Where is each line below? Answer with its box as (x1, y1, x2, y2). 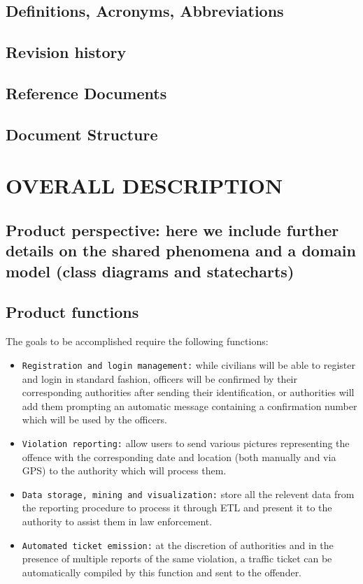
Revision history (6, 41, 127, 63)
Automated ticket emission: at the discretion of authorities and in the (22, 537, 334, 552)
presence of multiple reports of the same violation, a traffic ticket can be (22, 551, 332, 566)
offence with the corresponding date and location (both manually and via (22, 449, 336, 464)
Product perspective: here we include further (6, 219, 339, 240)
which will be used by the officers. (22, 412, 167, 427)
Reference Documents (6, 82, 167, 103)
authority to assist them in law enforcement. (22, 513, 213, 528)
